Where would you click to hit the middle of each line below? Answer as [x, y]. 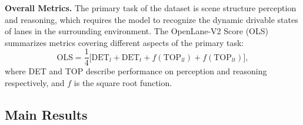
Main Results [46, 115]
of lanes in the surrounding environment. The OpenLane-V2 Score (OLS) [136, 31]
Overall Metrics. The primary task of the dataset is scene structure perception [151, 8]
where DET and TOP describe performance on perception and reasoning [136, 71]
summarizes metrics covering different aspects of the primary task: [124, 42]
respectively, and [35, 83]
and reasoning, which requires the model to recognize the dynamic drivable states [151, 19]
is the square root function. [123, 83]
